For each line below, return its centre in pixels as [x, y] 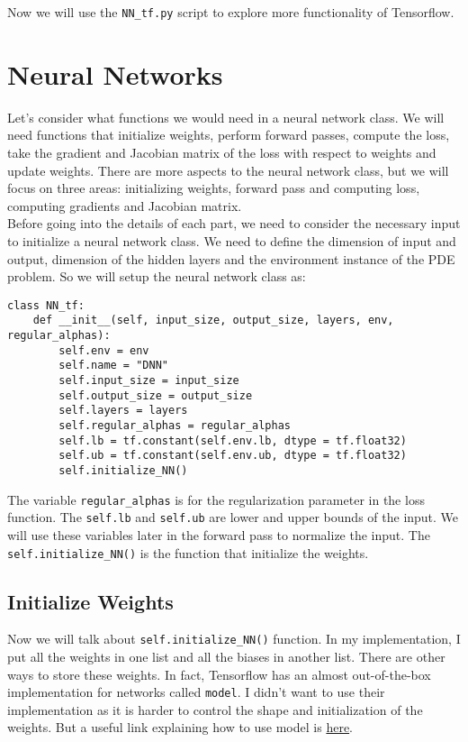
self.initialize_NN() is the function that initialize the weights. [188, 552]
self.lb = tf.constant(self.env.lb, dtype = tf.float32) [233, 440]
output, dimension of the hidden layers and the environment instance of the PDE [231, 258]
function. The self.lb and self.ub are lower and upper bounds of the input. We [233, 517]
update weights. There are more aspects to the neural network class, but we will [228, 170]
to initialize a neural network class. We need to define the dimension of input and [232, 240]
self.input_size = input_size [149, 380]
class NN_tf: [46, 305]
